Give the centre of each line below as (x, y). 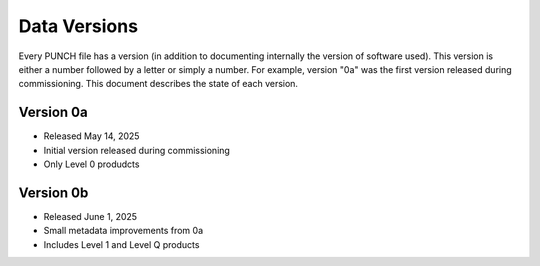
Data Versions (78, 26)
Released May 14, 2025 (91, 136)
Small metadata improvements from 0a (123, 231)
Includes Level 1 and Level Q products (121, 244)
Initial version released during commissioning (136, 150)
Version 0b (53, 192)
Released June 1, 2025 (90, 216)
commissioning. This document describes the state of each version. (158, 84)
